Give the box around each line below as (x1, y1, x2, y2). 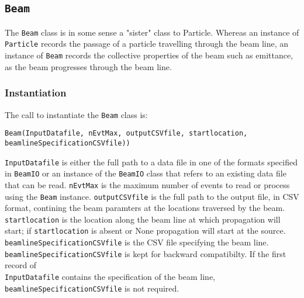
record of (5, 259, 37, 271)
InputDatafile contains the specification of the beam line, (5, 270, 216, 282)
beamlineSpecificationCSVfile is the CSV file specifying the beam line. (5, 236, 269, 248)
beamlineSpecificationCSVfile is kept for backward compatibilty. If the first (5, 247, 286, 259)
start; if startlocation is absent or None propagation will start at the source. (5, 224, 286, 237)
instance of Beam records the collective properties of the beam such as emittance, (5, 49, 293, 61)
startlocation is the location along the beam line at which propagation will (5, 213, 281, 225)
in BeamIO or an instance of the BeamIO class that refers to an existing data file (5, 167, 286, 179)
